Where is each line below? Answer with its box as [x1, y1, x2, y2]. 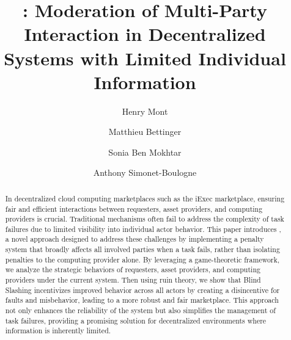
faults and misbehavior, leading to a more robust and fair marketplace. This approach [5, 295, 279, 305]
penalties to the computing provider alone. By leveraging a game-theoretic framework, [5, 254, 280, 264]
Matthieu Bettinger [108, 125, 182, 138]
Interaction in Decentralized [24, 21, 266, 46]
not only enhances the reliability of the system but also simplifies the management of [5, 305, 276, 316]
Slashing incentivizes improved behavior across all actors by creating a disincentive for [5, 284, 280, 295]
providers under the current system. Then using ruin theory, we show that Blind [5, 275, 261, 285]
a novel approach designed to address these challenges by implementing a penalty [5, 234, 264, 244]
